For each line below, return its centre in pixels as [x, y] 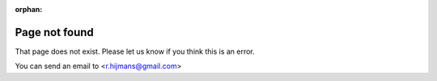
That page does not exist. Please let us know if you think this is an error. [135, 51]
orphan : [29, 9]
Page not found [55, 32]
